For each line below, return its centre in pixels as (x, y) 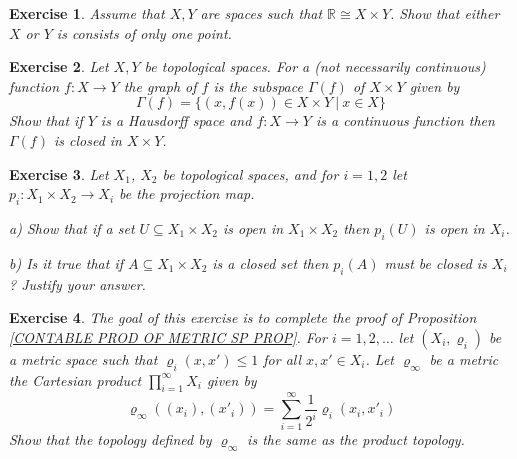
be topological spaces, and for (250, 173)
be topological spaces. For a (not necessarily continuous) (315, 66)
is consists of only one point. (144, 32)
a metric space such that (83, 358)
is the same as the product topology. (356, 439)
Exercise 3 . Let (59, 173)
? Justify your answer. (77, 283)
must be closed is (435, 262)
